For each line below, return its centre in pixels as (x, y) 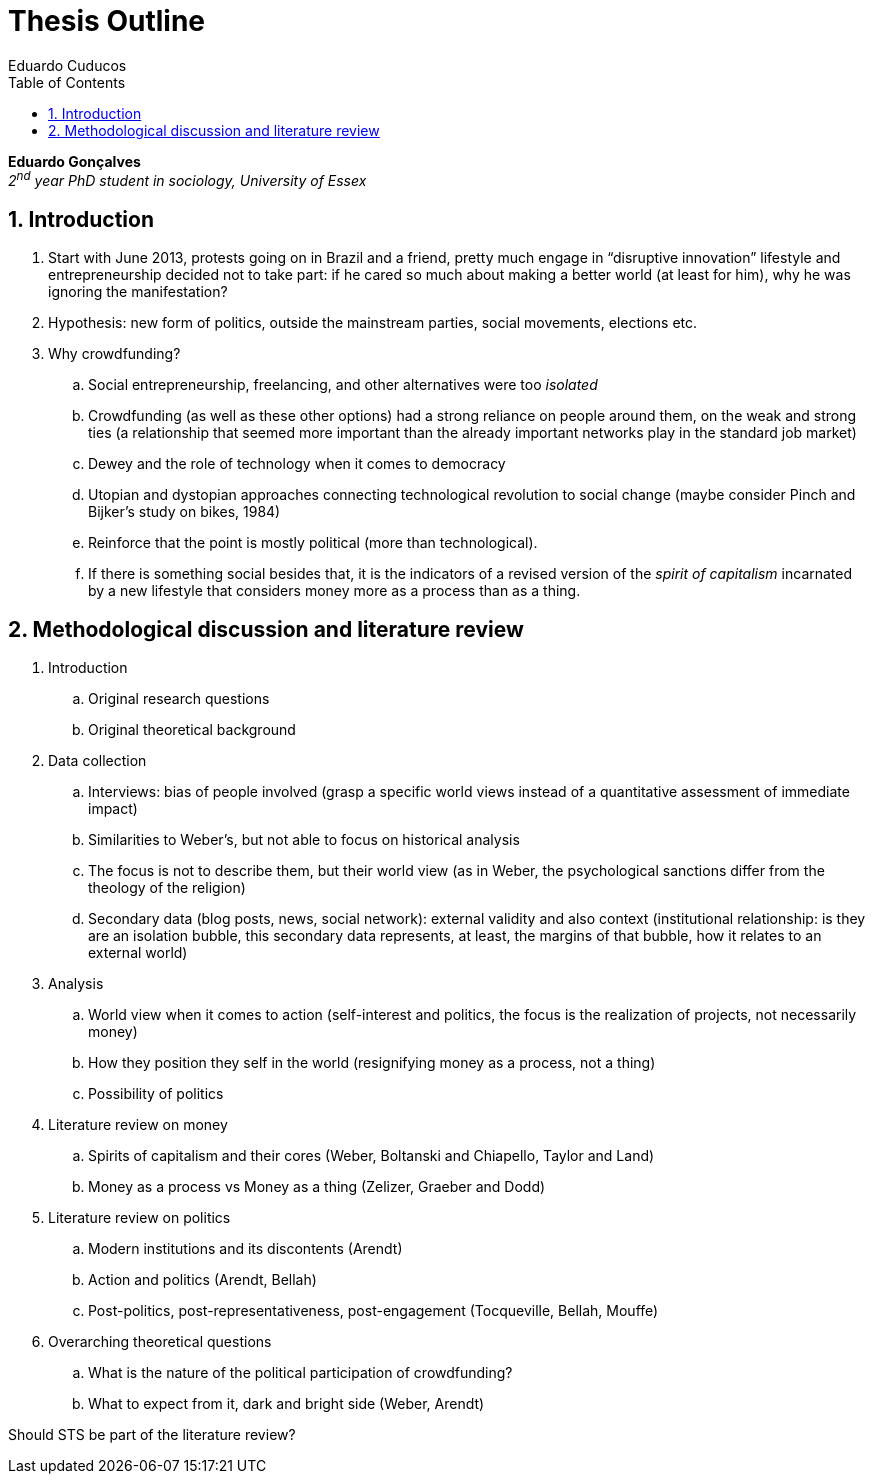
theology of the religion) (167, 888)
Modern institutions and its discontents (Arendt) (245, 1249)
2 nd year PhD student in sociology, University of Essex (187, 179)
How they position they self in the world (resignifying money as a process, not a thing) (372, 1063)
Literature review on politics (139, 1218)
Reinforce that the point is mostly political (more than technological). (313, 543)
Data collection (97, 761)
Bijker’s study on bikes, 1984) (184, 512)
